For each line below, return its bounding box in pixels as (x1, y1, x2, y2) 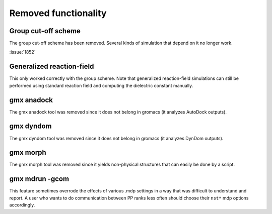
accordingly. (9, 202, 35, 208)
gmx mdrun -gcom (9, 175, 70, 183)
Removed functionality (9, 8, 107, 19)
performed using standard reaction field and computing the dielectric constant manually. (9, 82, 193, 88)
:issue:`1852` (9, 49, 36, 55)
